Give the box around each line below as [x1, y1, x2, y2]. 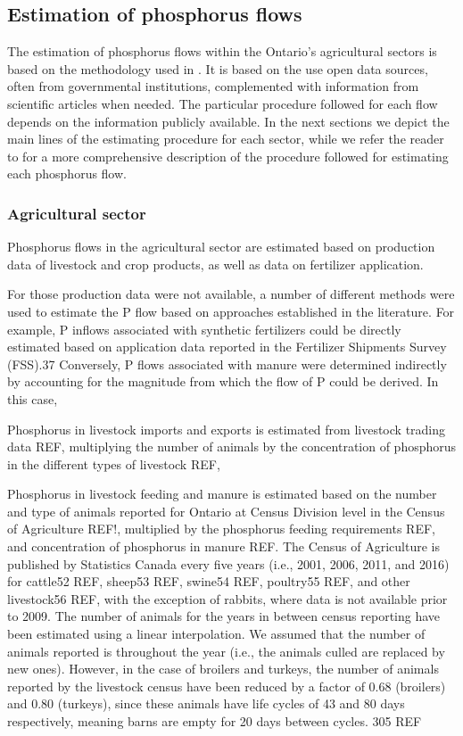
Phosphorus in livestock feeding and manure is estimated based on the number [7, 484, 437, 503]
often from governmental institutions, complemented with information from [7, 77, 419, 95]
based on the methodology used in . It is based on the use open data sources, [7, 59, 428, 78]
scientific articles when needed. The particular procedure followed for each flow [7, 94, 438, 112]
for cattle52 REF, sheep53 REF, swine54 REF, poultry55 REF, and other [7, 572, 410, 591]
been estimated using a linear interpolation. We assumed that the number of [7, 624, 426, 643]
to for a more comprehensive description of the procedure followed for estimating [7, 146, 449, 165]
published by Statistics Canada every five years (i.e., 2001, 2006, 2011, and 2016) [7, 554, 450, 573]
